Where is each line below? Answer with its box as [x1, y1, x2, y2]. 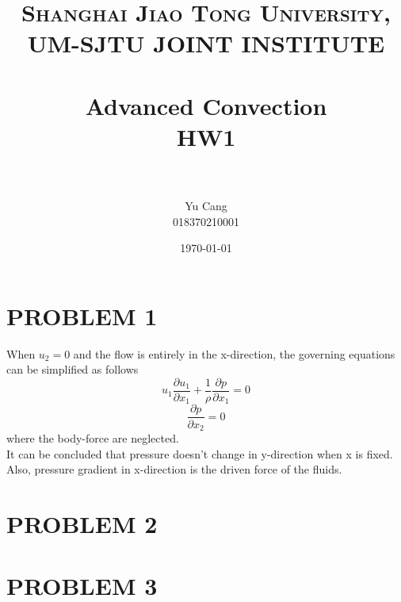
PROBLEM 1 [6, 299, 158, 332]
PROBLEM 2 [6, 507, 158, 539]
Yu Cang [185, 197, 227, 214]
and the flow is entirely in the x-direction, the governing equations [73, 345, 395, 362]
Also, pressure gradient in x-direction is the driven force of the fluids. [6, 461, 342, 477]
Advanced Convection [85, 89, 327, 121]
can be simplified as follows [6, 361, 139, 378]
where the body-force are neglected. [6, 430, 179, 446]
